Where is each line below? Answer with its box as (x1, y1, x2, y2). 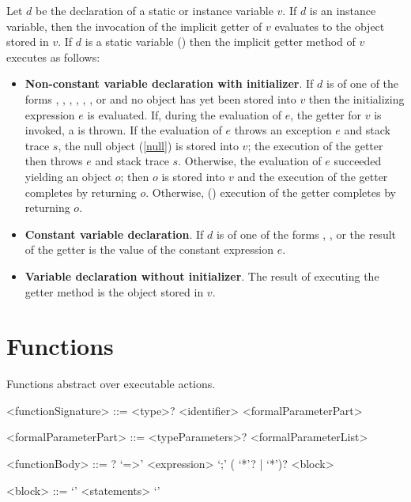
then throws (25, 153, 83, 169)
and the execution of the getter (237, 168, 388, 184)
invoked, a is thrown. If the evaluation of (25, 122, 222, 138)
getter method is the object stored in (25, 283, 204, 300)
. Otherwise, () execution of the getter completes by (145, 183, 396, 200)
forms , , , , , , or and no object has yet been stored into (25, 90, 296, 107)
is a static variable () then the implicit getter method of (85, 33, 356, 50)
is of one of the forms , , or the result (216, 225, 397, 242)
